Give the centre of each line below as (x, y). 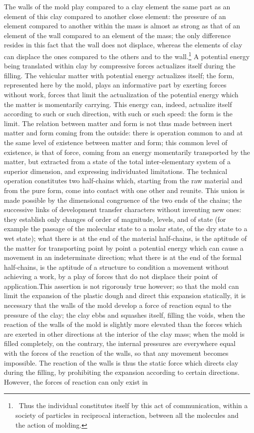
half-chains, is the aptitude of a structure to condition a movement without (116, 267)
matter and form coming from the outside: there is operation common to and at (124, 133)
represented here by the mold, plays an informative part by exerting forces (115, 85)
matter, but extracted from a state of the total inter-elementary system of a (117, 162)
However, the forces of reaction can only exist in (76, 381)
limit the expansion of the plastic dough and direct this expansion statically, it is (125, 295)
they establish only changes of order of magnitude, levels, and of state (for (115, 219)
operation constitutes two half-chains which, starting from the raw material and (123, 181)
